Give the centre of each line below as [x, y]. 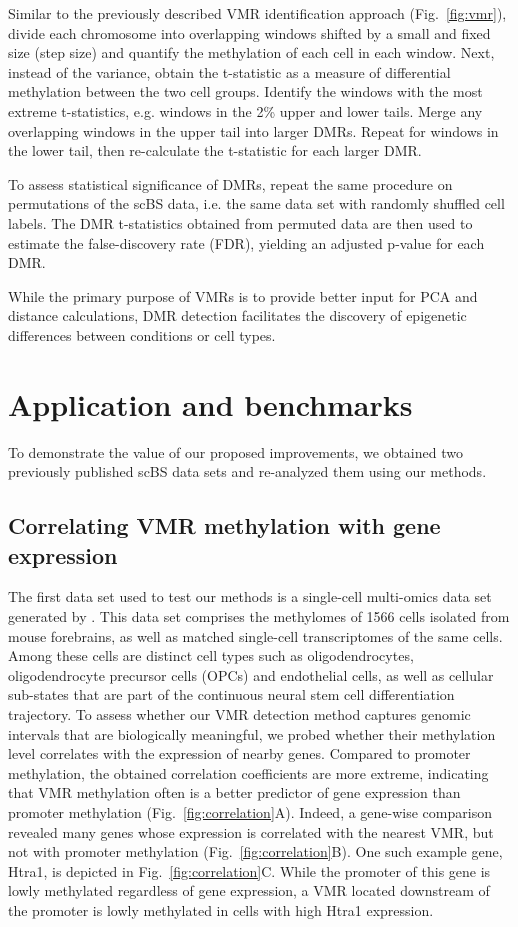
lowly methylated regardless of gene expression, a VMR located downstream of [249, 890]
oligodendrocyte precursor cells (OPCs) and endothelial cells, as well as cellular [251, 674]
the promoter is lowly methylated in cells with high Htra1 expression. [221, 909]
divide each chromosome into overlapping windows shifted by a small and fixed [249, 32]
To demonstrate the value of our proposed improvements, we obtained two [235, 451]
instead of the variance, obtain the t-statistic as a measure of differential [229, 71]
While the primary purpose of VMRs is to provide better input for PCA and [243, 295]
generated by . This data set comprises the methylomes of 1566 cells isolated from [259, 616]
